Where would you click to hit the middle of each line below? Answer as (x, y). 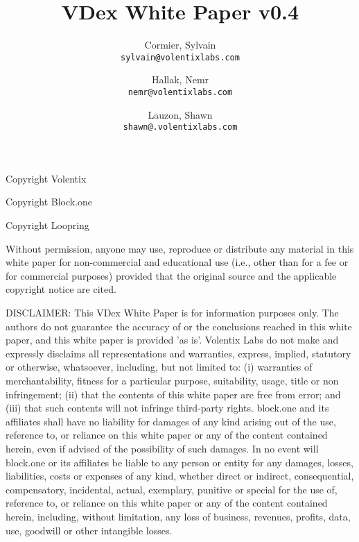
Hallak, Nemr (180, 79)
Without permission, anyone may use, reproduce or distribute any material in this (180, 248)
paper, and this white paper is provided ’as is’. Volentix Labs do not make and (172, 340)
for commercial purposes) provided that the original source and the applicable (171, 275)
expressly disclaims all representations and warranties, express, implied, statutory (178, 353)
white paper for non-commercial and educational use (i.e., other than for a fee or (177, 262)
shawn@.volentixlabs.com (180, 127)
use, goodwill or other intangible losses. (89, 530)
